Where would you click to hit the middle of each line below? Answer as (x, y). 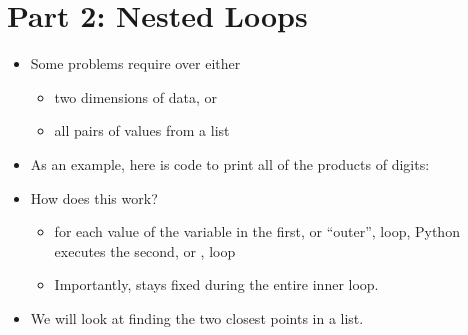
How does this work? (94, 197)
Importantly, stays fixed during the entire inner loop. (216, 284)
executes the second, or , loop (145, 250)
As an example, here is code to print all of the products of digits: (230, 163)
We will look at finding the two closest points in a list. (197, 317)
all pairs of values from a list (142, 130)
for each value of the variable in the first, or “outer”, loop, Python (257, 231)
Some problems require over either (135, 63)
